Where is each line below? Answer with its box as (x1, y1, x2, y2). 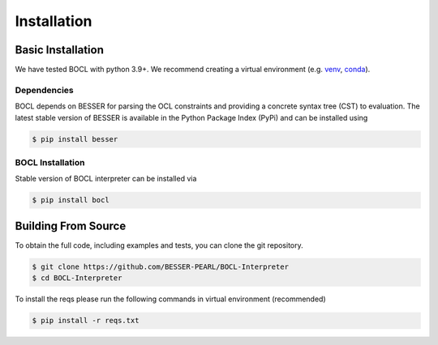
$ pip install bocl (32, 195, 109, 205)
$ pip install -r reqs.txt (32, 316, 140, 326)
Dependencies (15, 84, 75, 96)
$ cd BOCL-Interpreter (32, 274, 122, 283)
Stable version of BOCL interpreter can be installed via (15, 174, 197, 184)
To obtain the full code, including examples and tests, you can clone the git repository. (15, 240, 303, 250)
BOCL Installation (15, 156, 85, 168)
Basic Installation (15, 43, 105, 57)
